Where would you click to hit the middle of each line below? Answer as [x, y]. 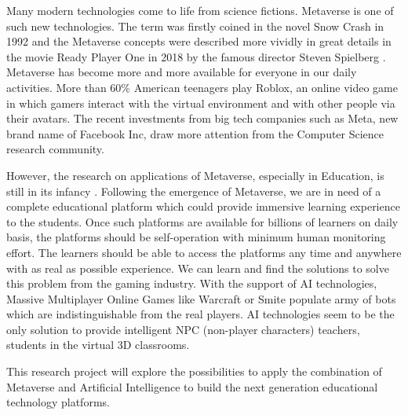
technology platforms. [58, 402]
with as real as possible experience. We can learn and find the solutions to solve [198, 268]
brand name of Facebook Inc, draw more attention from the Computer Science [195, 133]
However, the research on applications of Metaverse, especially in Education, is [195, 175]
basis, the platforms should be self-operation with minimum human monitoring [196, 237]
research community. [55, 149]
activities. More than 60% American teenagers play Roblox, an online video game [202, 87]
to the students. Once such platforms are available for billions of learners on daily [202, 221]
